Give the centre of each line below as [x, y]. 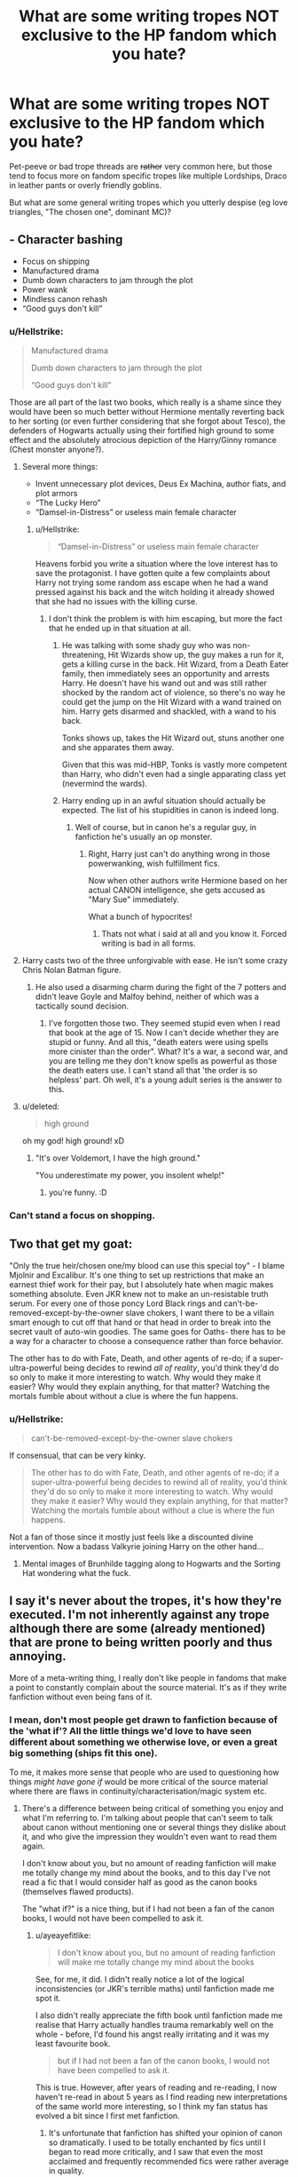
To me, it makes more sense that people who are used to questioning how [144, 1772]
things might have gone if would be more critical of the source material [139, 1782]
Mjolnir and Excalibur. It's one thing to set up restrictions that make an [137, 1275]
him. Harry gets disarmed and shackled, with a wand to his [169, 711]
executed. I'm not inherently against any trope [140, 1615]
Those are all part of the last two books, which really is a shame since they [145, 402]
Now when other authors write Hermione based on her [188, 881]
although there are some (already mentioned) [137, 1629]
